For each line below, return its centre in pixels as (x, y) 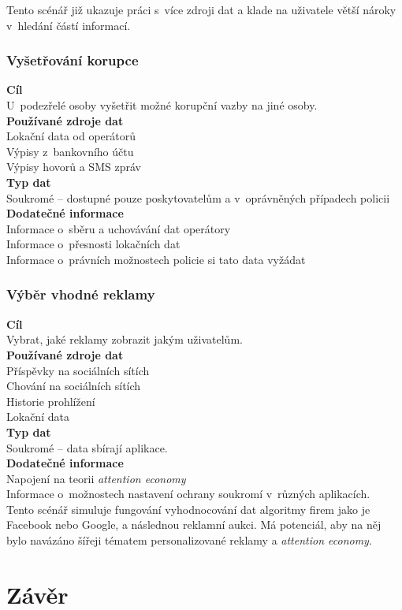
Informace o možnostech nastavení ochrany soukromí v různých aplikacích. (188, 494)
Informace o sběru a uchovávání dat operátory (119, 228)
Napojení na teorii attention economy (96, 478)
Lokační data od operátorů (71, 136)
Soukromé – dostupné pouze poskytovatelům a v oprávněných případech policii (198, 197)
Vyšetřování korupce (73, 60)
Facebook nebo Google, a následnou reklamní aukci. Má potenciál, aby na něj (194, 524)
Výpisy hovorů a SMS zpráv (74, 167)
